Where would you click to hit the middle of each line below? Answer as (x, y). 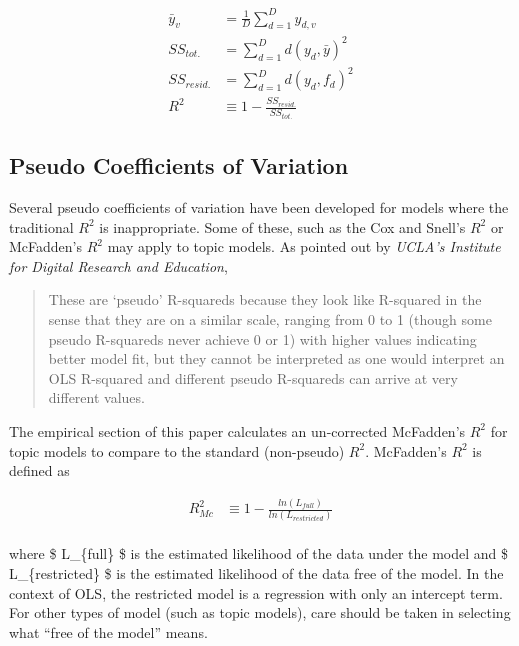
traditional (41, 226)
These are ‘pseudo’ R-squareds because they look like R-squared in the (265, 299)
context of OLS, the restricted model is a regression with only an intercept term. (256, 592)
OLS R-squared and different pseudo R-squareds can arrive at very (253, 377)
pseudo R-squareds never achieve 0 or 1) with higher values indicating (262, 338)
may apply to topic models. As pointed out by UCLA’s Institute (304, 246)
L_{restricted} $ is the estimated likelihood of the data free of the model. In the (256, 573)
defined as (39, 470)
